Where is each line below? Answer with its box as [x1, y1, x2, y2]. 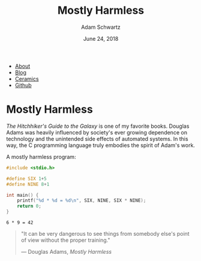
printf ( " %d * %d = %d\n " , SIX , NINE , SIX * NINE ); [17, 197, 146, 204]
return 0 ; [17, 203, 42, 209]
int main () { [6, 192, 39, 198]
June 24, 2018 [83, 35, 119, 42]
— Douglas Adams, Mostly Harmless [20, 248, 112, 255]
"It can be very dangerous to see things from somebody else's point [20, 230, 190, 237]
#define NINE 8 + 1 [6, 181, 50, 187]
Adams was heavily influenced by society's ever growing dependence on [6, 128, 188, 136]
